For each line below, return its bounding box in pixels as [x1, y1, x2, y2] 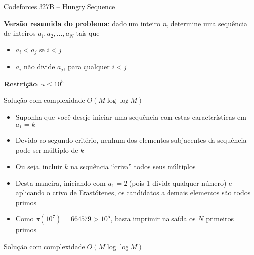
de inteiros [4, 28, 36, 38]
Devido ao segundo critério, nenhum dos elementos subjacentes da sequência [15, 134, 247, 145]
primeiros [206, 213, 234, 224]
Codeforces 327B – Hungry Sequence [4, 1, 115, 11]
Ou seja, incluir [15, 161, 62, 171]
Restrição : [4, 78, 39, 88]
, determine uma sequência [167, 18, 248, 28]
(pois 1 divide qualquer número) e [129, 177, 232, 188]
